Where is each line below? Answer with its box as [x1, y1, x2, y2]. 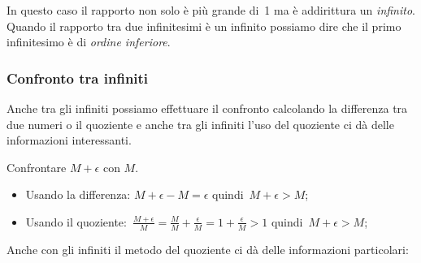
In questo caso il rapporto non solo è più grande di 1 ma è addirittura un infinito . [7, 2, 415, 18]
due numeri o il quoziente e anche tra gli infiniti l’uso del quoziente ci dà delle [7, 115, 394, 132]
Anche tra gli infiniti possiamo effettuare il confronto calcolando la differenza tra [7, 100, 408, 116]
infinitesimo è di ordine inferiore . [7, 33, 171, 50]
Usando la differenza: [25, 186, 131, 203]
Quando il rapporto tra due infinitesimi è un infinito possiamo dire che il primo [7, 17, 401, 34]
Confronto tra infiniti [7, 67, 149, 88]
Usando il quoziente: [25, 213, 127, 230]
